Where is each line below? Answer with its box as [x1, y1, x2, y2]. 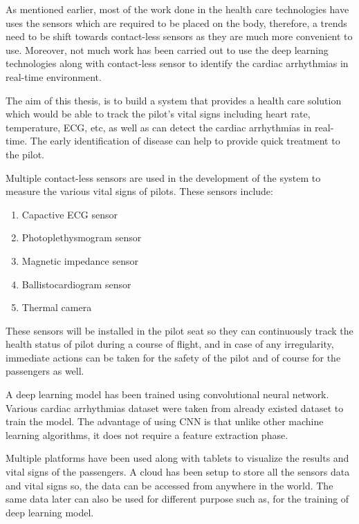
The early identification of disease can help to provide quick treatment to [30, 133, 340, 148]
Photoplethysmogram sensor [21, 230, 142, 245]
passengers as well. [6, 364, 84, 378]
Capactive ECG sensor [21, 207, 118, 221]
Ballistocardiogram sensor [21, 277, 131, 291]
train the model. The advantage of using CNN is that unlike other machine [6, 414, 324, 429]
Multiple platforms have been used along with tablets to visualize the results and [6, 451, 349, 465]
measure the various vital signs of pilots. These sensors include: [6, 184, 273, 198]
